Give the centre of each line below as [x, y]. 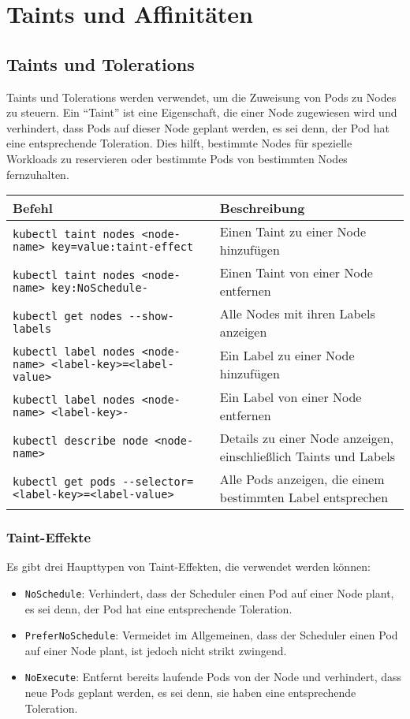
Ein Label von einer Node [291, 397]
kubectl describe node [80, 441]
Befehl [33, 208]
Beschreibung [262, 208]
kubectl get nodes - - [77, 317]
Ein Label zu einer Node [287, 356]
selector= [164, 482]
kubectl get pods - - [74, 482]
